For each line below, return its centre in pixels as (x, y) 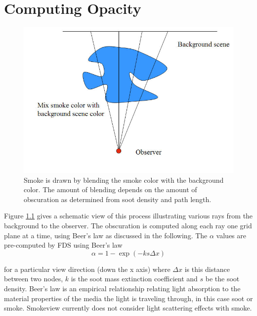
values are (231, 235)
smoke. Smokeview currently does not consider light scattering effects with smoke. (128, 308)
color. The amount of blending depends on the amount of (110, 189)
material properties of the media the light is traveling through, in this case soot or (128, 298)
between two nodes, (34, 279)
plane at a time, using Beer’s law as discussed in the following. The (106, 235)
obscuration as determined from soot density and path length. (118, 199)
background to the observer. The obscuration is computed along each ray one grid (128, 225)
